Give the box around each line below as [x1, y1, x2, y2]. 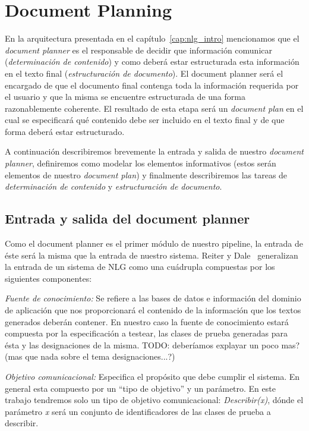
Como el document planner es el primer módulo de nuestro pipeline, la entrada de [5, 237, 304, 250]
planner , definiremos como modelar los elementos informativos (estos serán [5, 157, 276, 169]
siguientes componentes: [5, 272, 92, 284]
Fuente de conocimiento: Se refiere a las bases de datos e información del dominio [5, 292, 301, 304]
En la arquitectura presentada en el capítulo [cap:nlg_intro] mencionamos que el [5, 32, 299, 45]
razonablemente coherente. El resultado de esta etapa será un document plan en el [5, 102, 304, 114]
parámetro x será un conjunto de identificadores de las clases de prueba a [5, 405, 271, 417]
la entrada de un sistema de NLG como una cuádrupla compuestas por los [5, 260, 275, 273]
